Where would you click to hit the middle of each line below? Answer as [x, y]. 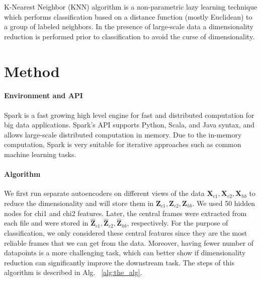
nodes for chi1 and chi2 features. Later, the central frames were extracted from [125, 213]
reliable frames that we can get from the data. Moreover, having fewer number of [129, 242]
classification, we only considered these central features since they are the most [126, 232]
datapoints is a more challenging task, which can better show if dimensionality [125, 253]
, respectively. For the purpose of [178, 223]
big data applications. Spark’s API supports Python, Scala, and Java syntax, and [129, 125]
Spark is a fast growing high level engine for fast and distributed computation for [129, 115]
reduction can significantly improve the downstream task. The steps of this [119, 262]
